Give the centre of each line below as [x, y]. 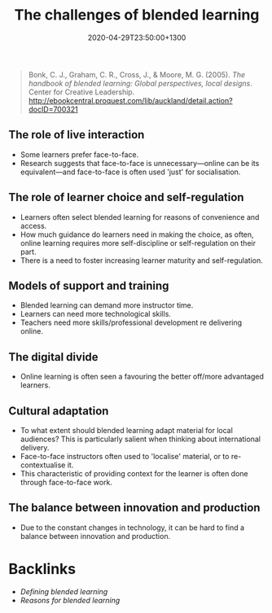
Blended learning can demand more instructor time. [107, 305]
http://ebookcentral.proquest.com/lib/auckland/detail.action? [131, 100]
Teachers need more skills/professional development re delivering [131, 322]
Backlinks [42, 569]
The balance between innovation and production [134, 508]
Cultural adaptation [59, 411]
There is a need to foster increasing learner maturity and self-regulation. [141, 260]
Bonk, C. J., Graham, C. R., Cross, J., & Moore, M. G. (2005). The [137, 74]
